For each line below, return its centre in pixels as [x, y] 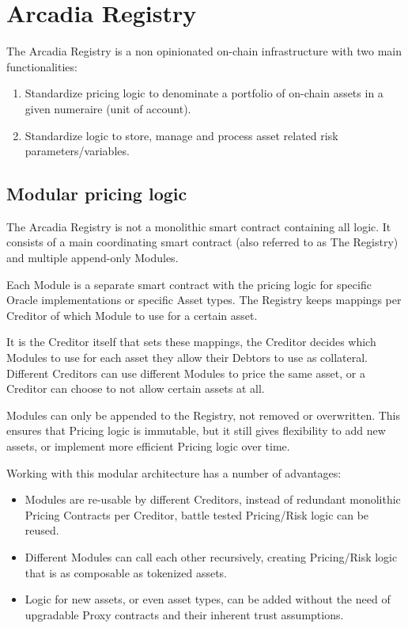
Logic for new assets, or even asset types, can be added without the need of [208, 599]
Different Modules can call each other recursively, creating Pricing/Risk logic [211, 556]
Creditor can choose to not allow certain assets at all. [136, 388]
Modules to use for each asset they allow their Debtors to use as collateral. [187, 358]
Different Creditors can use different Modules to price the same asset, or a [186, 373]
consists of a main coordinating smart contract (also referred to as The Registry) [202, 242]
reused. [42, 530]
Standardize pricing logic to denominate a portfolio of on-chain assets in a [204, 93]
